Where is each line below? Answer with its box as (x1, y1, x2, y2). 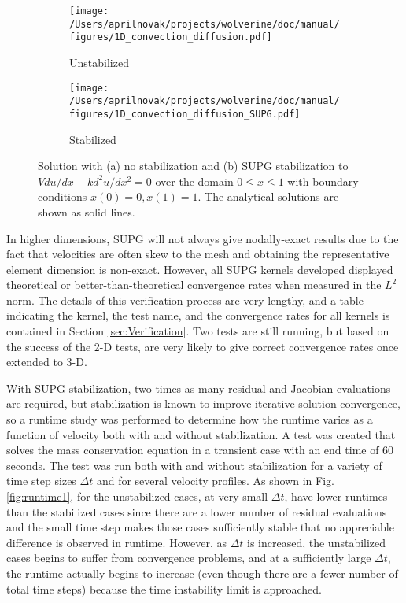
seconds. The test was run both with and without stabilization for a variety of (6, 457, 382, 473)
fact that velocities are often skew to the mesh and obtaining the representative (6, 246, 389, 262)
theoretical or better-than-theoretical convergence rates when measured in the (6, 276, 382, 293)
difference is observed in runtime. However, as (6, 534, 227, 550)
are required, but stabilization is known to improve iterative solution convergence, (6, 395, 400, 412)
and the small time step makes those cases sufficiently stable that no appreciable (6, 519, 394, 535)
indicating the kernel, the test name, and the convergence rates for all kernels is (6, 307, 390, 324)
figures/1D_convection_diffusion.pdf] (69, 31, 272, 43)
